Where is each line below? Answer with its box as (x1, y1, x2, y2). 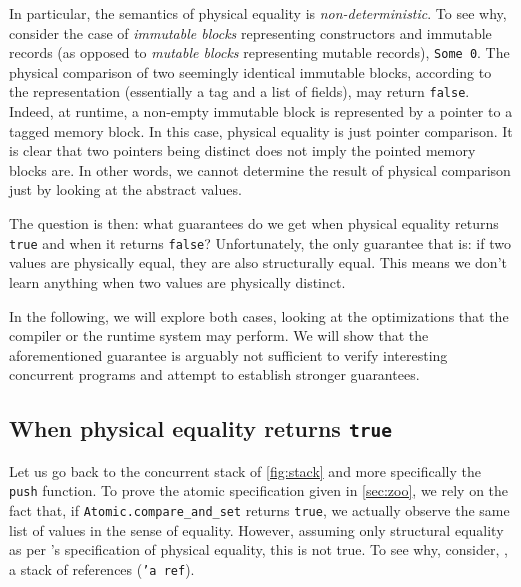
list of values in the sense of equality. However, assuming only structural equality (9, 519, 504, 540)
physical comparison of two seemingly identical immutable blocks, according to (9, 61, 492, 82)
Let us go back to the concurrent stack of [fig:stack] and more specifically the (9, 460, 481, 481)
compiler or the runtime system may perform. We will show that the (9, 325, 429, 346)
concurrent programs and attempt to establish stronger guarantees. (9, 364, 420, 385)
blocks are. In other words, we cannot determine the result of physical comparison (9, 159, 511, 180)
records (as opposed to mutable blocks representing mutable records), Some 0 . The (9, 42, 510, 63)
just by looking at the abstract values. (9, 179, 242, 200)
